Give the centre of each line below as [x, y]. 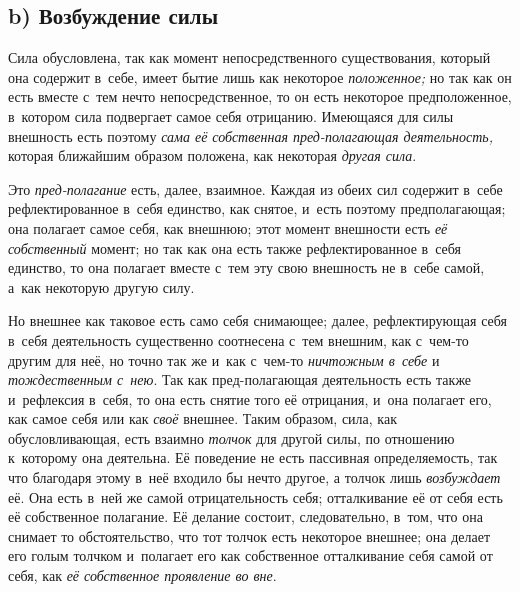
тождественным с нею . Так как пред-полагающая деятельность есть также [240, 379]
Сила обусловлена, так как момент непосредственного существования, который [249, 57]
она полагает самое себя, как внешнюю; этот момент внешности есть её [228, 227]
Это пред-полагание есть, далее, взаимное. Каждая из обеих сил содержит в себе [255, 188]
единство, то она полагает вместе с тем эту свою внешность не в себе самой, [246, 267]
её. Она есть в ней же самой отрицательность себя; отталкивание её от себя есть [255, 496]
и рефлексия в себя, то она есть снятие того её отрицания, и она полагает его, [250, 398]
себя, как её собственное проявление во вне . [142, 575]
